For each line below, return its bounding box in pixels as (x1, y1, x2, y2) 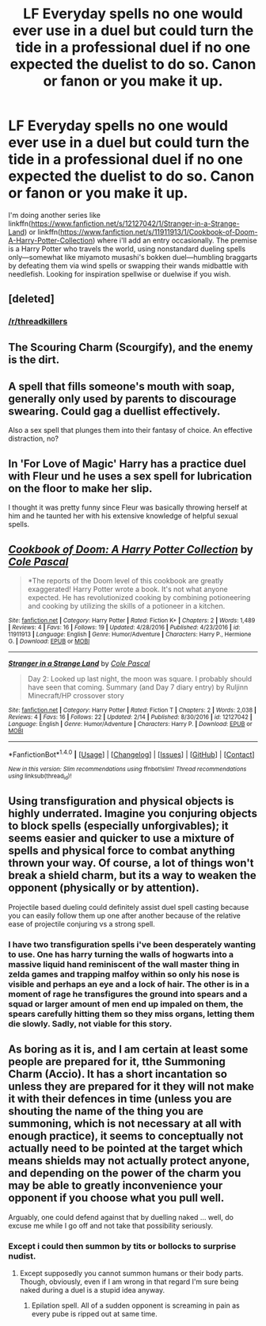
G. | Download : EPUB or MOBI (8, 637, 90, 646)
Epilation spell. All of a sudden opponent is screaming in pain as (31, 1301, 240, 1310)
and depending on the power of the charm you (8, 1167, 241, 1180)
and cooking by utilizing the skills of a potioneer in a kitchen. (27, 602, 226, 611)
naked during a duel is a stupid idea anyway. (19, 1285, 165, 1294)
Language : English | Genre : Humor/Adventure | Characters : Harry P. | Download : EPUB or (8, 720, 253, 728)
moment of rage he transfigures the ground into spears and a (8, 988, 248, 999)
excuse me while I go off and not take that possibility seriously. (8, 1221, 214, 1230)
